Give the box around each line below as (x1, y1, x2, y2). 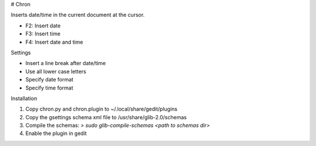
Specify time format (25, 84, 73, 91)
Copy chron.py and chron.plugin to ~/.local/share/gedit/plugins (25, 105, 178, 113)
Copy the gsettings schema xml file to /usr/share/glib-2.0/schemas (25, 113, 187, 120)
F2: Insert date (25, 22, 61, 29)
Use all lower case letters (25, 67, 87, 75)
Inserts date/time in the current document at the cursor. (11, 12, 145, 19)
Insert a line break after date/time (25, 60, 106, 67)
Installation (11, 95, 37, 102)
